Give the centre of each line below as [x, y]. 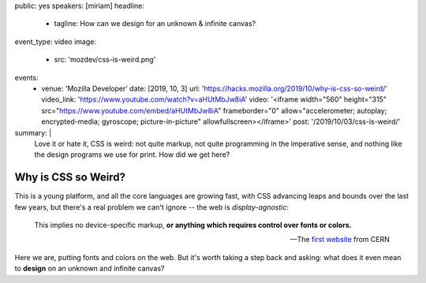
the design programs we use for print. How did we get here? [132, 155]
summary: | [33, 132]
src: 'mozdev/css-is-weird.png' [105, 60]
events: [26, 77]
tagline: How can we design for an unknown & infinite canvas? [155, 24]
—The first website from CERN [340, 240]
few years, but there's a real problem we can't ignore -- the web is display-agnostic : [152, 207]
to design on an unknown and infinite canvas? [90, 269]
